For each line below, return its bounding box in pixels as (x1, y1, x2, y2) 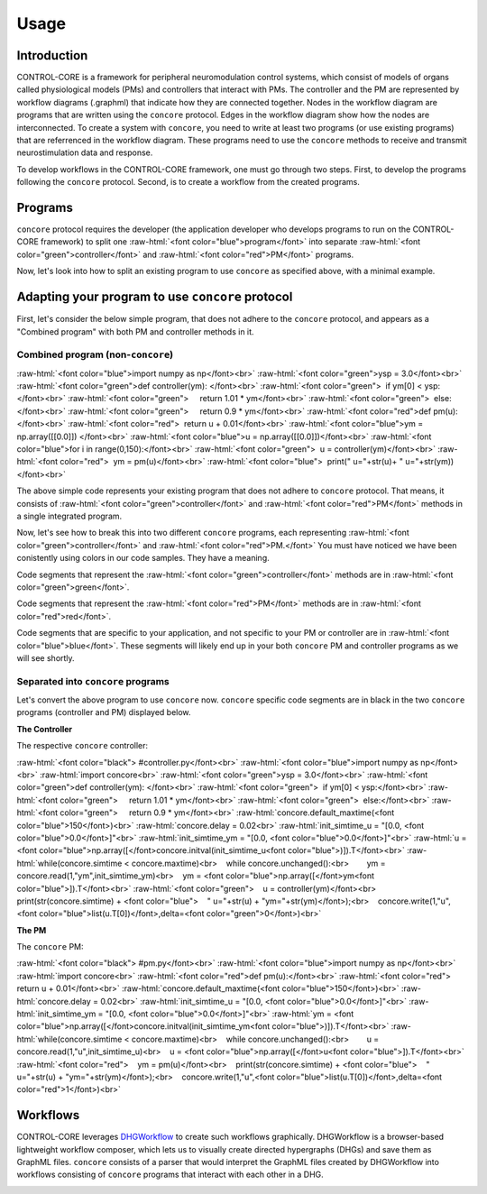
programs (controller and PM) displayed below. (16, 707, 191, 718)
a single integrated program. (16, 510, 123, 521)
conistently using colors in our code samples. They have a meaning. (16, 553, 270, 564)
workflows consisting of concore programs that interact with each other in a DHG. (16, 1169, 324, 1180)
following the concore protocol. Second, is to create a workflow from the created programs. (16, 177, 361, 188)
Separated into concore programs (16, 675, 170, 687)
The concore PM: (16, 941, 84, 952)
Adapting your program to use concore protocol (16, 289, 293, 305)
